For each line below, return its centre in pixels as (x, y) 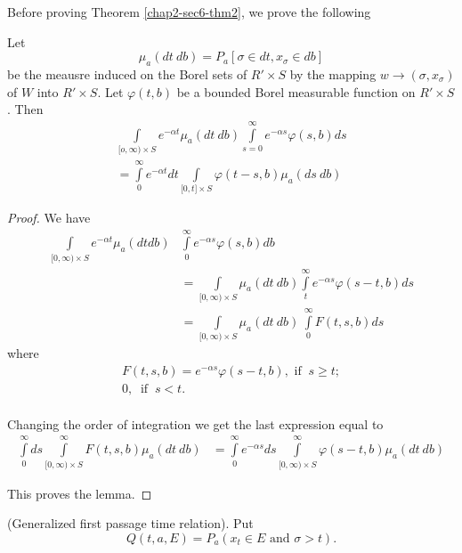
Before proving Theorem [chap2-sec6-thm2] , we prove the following (189, 12)
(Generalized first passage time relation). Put (130, 523)
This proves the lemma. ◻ (80, 493)
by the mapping (333, 73)
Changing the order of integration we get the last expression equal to (195, 423)
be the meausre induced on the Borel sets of (127, 73)
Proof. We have (49, 218)
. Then (25, 109)
